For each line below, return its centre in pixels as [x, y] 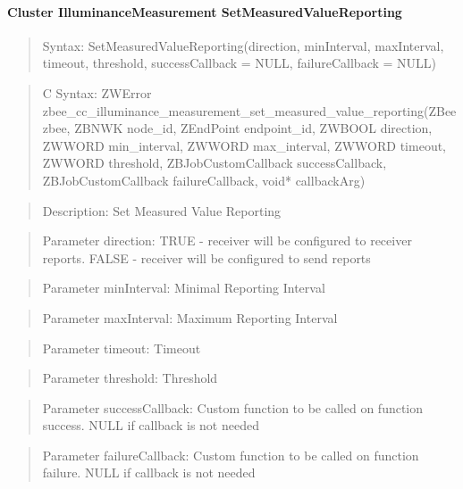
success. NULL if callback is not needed [151, 425]
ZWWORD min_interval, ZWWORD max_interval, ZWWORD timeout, [244, 145]
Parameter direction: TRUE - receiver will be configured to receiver [227, 240]
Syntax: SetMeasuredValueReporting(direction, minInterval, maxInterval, [243, 45]
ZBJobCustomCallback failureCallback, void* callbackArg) [204, 180]
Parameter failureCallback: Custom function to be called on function [231, 455]
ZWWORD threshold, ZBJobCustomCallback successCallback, [215, 163]
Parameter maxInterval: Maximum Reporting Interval [190, 317]
